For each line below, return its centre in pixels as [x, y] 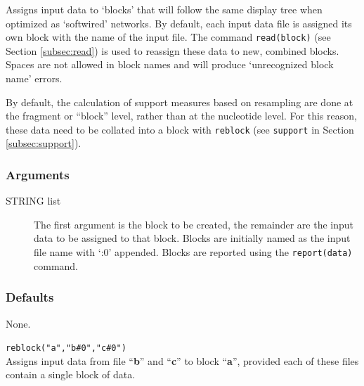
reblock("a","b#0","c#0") [66, 348]
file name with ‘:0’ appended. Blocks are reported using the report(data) [193, 252]
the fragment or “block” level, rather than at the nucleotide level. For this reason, [181, 116]
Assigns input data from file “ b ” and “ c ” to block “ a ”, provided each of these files [182, 360]
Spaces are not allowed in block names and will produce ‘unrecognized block [170, 64]
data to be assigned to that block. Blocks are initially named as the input [192, 238]
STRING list [33, 201]
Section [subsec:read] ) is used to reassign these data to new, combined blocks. [173, 50]
